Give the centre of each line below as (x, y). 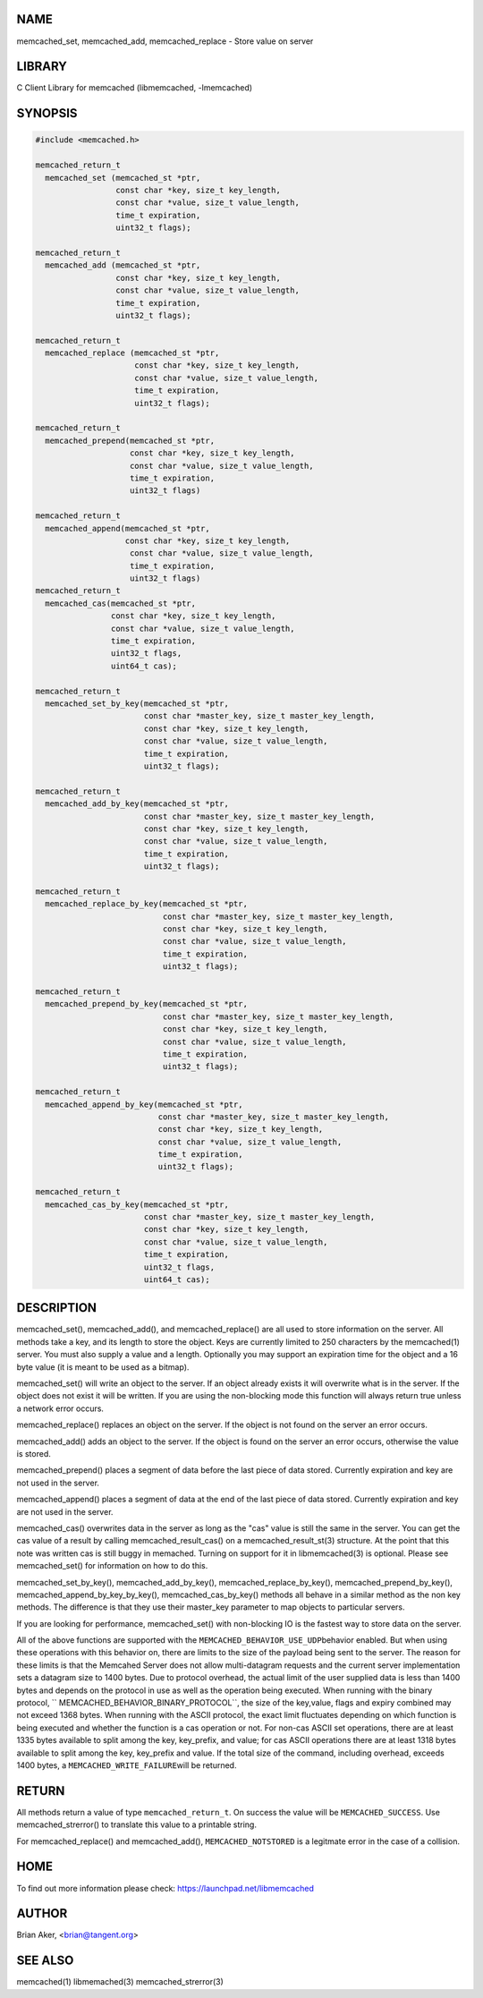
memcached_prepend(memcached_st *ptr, (130, 440)
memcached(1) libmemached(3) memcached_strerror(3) (120, 1982)
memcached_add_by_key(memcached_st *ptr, (137, 804)
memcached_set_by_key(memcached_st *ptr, (137, 704)
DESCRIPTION (57, 1308)
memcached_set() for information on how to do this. (112, 1566)
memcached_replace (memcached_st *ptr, (132, 353)
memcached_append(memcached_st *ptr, (127, 528)
